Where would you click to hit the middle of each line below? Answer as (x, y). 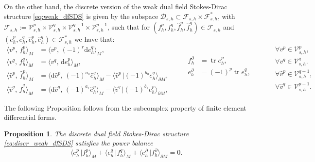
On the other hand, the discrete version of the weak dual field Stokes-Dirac (116, 6)
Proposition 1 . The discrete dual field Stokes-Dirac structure (96, 133)
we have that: (94, 39)
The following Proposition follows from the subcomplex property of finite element (125, 107)
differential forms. (30, 117)
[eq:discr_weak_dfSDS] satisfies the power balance (79, 143)
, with (226, 16)
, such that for (129, 27)
